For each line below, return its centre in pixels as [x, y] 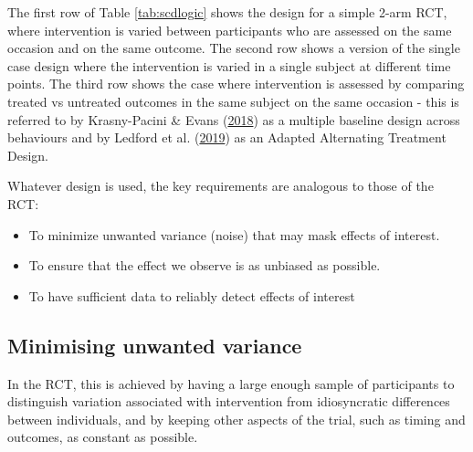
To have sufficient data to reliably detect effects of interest [192, 295]
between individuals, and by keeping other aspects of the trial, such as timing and [236, 419]
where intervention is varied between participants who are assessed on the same [230, 30]
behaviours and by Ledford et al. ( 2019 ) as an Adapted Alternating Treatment [227, 137]
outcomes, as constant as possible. [103, 437]
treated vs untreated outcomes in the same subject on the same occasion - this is [233, 101]
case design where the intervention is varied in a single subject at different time [229, 65]
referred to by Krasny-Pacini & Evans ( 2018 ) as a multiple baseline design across [234, 119]
